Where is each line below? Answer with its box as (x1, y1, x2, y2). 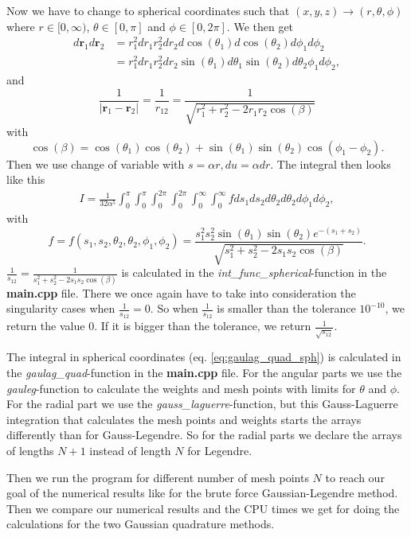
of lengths (6, 442, 54, 458)
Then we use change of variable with (6, 155, 185, 172)
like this (6, 171, 45, 188)
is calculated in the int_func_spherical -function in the (121, 264, 387, 281)
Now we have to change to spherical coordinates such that (6, 2, 290, 18)
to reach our (325, 469, 385, 485)
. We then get (226, 18, 294, 34)
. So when (150, 300, 198, 317)
